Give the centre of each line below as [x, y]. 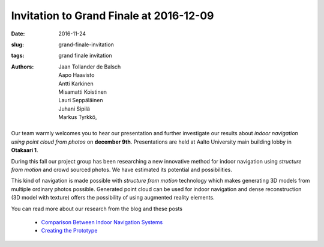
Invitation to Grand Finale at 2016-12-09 [112, 16]
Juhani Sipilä [74, 109]
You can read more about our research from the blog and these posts [97, 209]
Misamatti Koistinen [83, 92]
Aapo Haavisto [76, 75]
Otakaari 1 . [25, 150]
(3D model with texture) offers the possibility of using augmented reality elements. [113, 198]
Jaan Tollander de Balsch [90, 67]
